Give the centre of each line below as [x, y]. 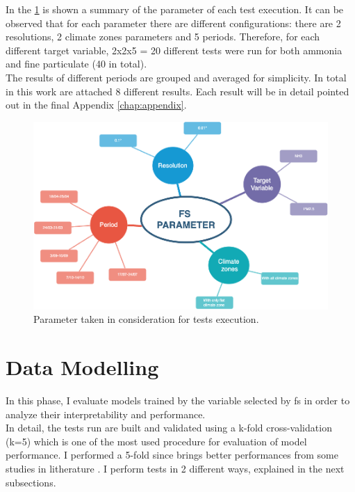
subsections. [31, 482]
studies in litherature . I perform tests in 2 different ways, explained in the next [175, 468]
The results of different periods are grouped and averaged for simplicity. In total [176, 77]
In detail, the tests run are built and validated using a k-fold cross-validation [169, 428]
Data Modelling [82, 367]
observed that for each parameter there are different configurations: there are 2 [173, 23]
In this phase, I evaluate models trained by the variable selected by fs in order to [178, 400]
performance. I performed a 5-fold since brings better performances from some [172, 455]
